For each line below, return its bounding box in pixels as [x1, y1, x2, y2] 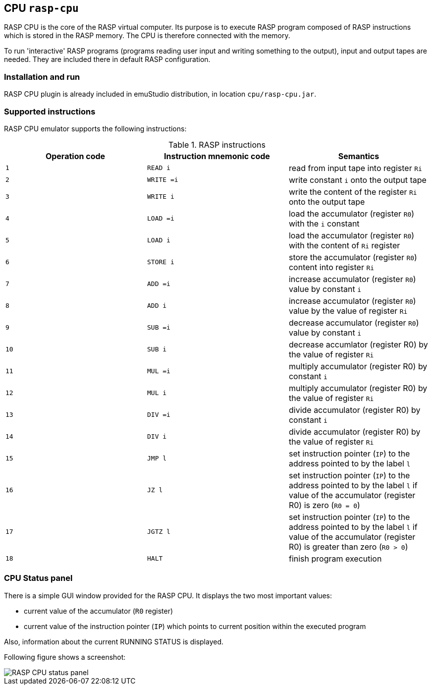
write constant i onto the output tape [288, 174, 427, 185]
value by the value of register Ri [288, 305, 408, 316]
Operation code [45, 151, 106, 161]
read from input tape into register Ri [288, 163, 422, 173]
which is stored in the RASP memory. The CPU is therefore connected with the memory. [4, 31, 290, 40]
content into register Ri [288, 262, 375, 272]
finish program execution [288, 553, 382, 564]
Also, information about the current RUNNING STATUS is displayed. [4, 637, 224, 646]
